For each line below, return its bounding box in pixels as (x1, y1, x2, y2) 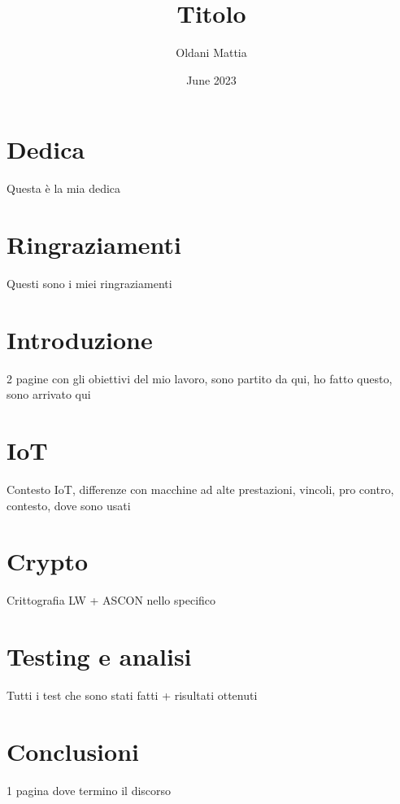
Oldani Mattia (176, 44, 247, 61)
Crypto (7, 544, 89, 578)
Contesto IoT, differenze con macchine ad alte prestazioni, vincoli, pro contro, (7, 481, 394, 497)
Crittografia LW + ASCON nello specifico (7, 592, 216, 609)
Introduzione (7, 322, 153, 356)
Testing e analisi (7, 640, 192, 673)
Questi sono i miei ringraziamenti (7, 274, 172, 291)
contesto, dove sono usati (7, 496, 131, 513)
